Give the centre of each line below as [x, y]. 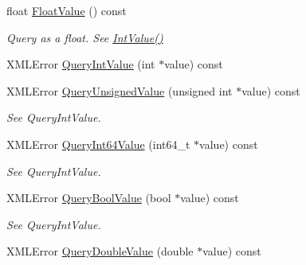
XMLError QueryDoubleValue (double [100, 251]
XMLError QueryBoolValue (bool [89, 198]
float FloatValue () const [67, 10]
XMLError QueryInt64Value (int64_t [98, 144]
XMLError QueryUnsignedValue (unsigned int [120, 90]
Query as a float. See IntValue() [85, 37]
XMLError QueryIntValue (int [81, 64]
